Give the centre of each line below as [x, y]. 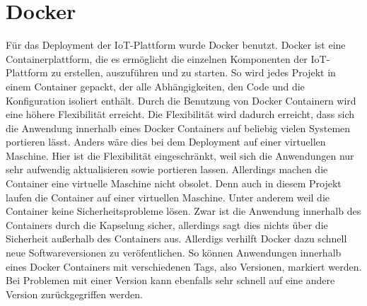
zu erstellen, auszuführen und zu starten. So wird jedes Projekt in [193, 72]
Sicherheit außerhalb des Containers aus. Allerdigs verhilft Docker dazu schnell [176, 239]
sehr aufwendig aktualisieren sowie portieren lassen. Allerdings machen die [167, 169]
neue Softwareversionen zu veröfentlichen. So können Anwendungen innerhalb [174, 253]
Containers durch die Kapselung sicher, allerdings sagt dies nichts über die [167, 224]
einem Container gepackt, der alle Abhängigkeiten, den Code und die [155, 86]
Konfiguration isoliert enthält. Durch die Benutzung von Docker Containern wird [181, 100]
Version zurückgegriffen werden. [74, 294]
